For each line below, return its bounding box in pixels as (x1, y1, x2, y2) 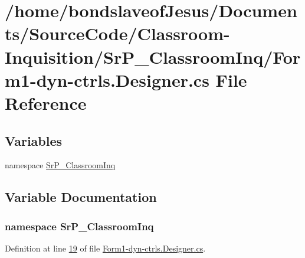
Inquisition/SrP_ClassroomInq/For (5, 44, 301, 68)
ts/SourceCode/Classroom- (5, 21, 230, 45)
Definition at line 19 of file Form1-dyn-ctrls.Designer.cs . (5, 241, 206, 254)
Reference (5, 90, 87, 115)
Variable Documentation (5, 188, 157, 206)
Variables (5, 131, 63, 149)
